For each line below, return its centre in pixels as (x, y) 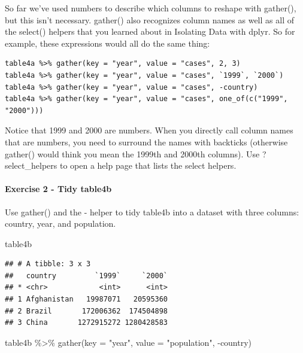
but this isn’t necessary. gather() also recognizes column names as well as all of (149, 19)
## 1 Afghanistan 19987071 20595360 (87, 299)
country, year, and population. (60, 223)
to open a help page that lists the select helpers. (148, 165)
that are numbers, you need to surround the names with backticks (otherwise (146, 141)
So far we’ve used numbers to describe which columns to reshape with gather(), (151, 8)
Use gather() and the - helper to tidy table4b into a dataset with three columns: (152, 212)
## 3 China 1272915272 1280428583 (87, 323)
